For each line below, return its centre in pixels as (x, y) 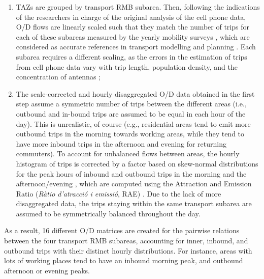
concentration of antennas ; (58, 77)
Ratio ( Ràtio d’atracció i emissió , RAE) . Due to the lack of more (119, 193)
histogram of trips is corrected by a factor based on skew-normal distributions (137, 163)
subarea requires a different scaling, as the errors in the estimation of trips (131, 56)
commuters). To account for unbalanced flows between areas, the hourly (128, 154)
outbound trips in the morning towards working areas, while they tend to (130, 134)
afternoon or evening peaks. (47, 270)
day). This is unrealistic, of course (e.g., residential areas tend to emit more (133, 123)
